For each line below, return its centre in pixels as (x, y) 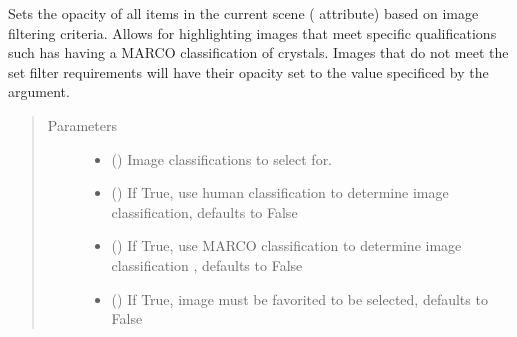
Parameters (82, 124)
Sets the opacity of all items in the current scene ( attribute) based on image (243, 13)
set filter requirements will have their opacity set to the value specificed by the (248, 71)
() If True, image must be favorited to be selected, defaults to (299, 298)
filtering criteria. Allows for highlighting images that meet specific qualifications (252, 32)
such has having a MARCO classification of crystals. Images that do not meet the (258, 52)
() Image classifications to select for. (222, 158)
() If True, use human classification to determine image (280, 192)
